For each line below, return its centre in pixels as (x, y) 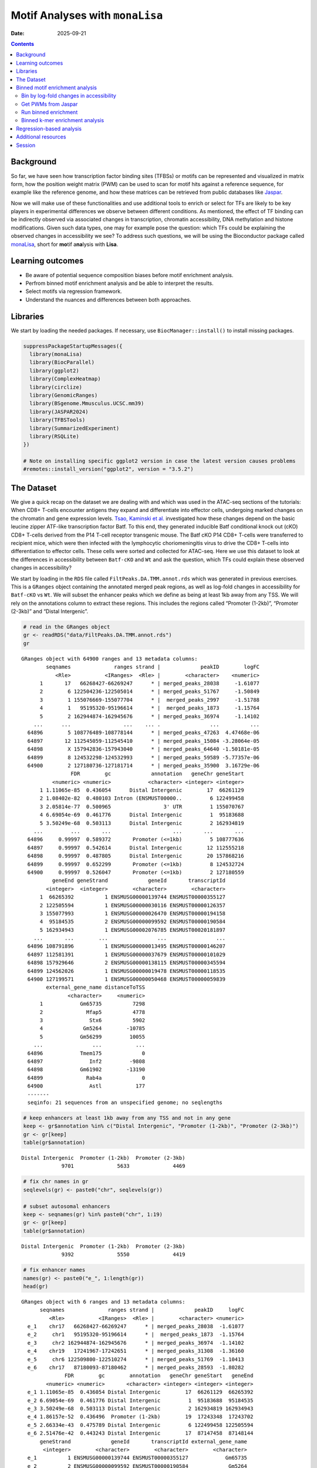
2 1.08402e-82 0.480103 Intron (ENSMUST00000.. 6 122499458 (142, 798)
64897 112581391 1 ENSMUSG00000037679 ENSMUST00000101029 (127, 954)
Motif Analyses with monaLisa (87, 15)
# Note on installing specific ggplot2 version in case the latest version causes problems (159, 461)
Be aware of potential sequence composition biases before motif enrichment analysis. (129, 275)
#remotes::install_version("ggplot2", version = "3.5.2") (108, 469)
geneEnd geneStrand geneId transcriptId (139, 881)
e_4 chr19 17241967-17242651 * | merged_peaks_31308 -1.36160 (136, 1351)
